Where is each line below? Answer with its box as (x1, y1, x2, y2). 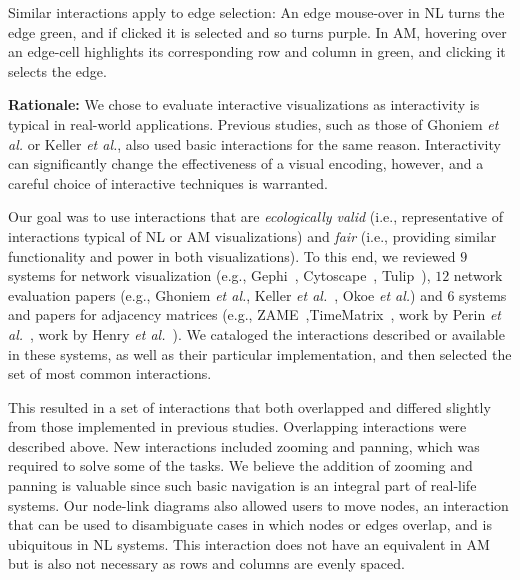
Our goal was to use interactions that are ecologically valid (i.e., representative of (8, 206, 503, 227)
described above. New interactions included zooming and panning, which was (8, 435, 480, 456)
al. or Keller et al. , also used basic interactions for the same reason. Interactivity (8, 133, 501, 154)
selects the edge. (8, 60, 107, 81)
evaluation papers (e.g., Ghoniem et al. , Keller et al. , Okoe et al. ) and (8, 284, 443, 305)
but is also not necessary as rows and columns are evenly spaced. (8, 553, 405, 574)
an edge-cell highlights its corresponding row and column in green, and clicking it (8, 41, 506, 62)
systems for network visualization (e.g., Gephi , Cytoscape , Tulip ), (8, 265, 431, 286)
